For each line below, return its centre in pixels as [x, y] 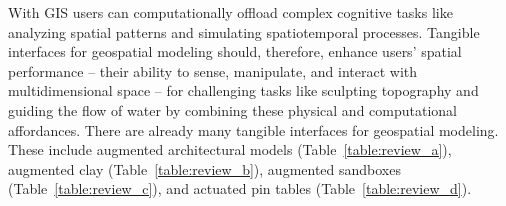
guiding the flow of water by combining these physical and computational [232, 109]
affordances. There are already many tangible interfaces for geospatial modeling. [253, 129]
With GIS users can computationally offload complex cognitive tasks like [230, 12]
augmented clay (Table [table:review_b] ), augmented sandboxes [204, 168]
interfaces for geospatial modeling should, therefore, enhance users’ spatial [235, 51]
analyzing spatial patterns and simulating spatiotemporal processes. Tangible [244, 31]
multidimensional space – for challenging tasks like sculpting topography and [243, 90]
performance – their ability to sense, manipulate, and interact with [213, 70]
